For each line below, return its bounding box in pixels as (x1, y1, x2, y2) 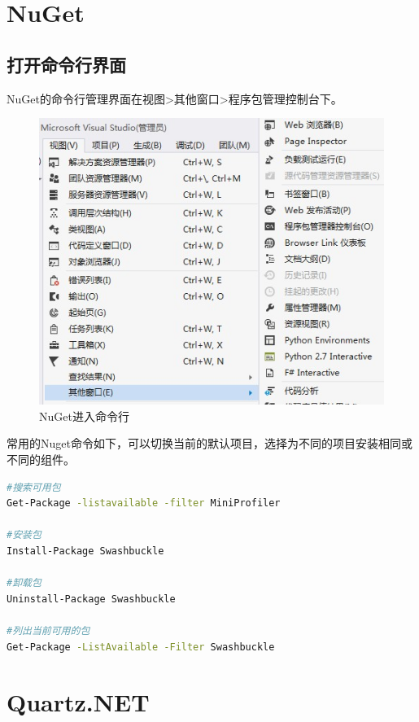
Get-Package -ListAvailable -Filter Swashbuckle (7, 641, 275, 653)
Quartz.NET (7, 685, 150, 719)
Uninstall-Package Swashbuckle (7, 593, 176, 605)
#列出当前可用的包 (7, 624, 90, 637)
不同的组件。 (7, 450, 75, 467)
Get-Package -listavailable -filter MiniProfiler (7, 497, 281, 510)
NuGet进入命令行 (39, 407, 129, 424)
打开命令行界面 (7, 51, 126, 77)
